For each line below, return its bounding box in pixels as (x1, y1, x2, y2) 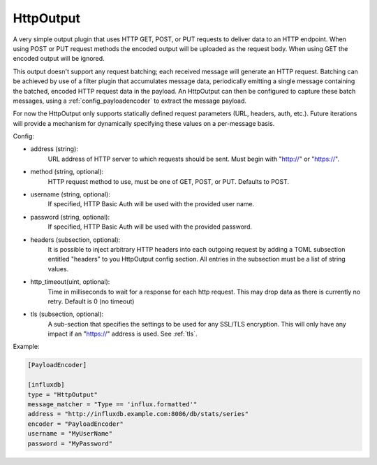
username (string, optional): (30, 190, 111, 199)
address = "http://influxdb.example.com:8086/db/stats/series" (27, 410, 249, 418)
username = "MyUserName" (27, 430, 113, 438)
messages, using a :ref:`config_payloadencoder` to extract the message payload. (13, 96, 247, 105)
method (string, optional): (30, 168, 104, 176)
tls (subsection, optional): (30, 310, 104, 318)
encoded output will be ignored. (13, 55, 105, 63)
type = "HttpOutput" (27, 390, 98, 399)
